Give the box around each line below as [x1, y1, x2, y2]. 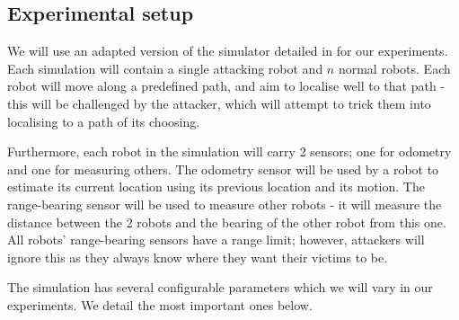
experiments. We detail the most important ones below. [7, 295, 313, 314]
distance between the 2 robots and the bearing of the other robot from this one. [7, 212, 446, 231]
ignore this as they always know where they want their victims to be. [7, 247, 388, 266]
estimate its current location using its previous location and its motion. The [7, 177, 425, 196]
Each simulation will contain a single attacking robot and [7, 58, 323, 77]
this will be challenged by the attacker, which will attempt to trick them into [7, 93, 431, 112]
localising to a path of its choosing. [7, 111, 200, 130]
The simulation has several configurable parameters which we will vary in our [7, 278, 433, 297]
